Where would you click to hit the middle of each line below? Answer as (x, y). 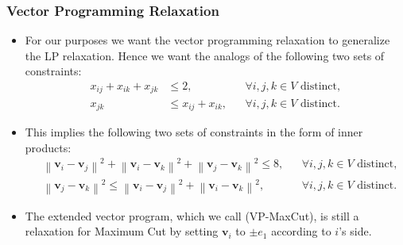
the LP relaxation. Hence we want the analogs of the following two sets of (205, 55)
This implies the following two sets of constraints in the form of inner (194, 131)
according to (301, 231)
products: (48, 147)
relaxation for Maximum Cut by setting (122, 231)
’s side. (355, 231)
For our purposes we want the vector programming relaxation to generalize (207, 40)
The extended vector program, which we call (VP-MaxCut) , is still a (192, 215)
